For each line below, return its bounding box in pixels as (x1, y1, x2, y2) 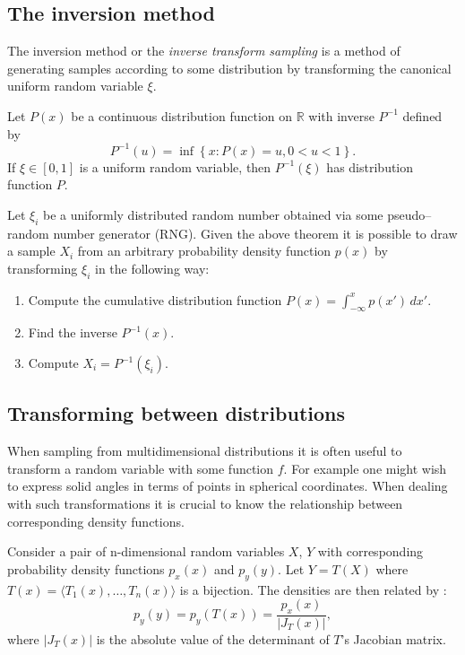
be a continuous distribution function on (71, 106, 293, 125)
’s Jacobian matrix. (340, 630, 446, 649)
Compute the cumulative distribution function (28, 290, 282, 309)
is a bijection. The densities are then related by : (179, 580, 447, 598)
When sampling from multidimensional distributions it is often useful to (7, 441, 402, 460)
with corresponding (317, 542, 424, 561)
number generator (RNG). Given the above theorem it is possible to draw (53, 223, 458, 242)
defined (402, 106, 443, 125)
